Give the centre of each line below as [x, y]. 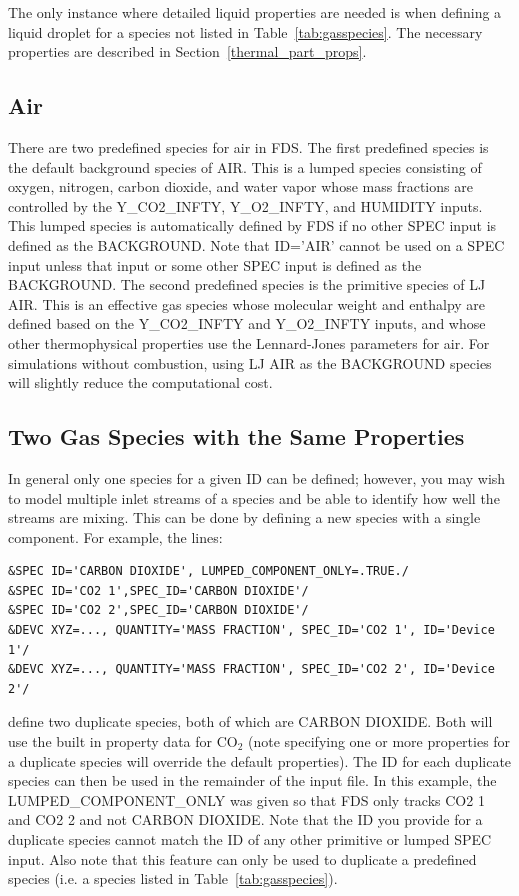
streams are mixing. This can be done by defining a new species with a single [244, 517]
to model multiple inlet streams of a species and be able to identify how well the [254, 497]
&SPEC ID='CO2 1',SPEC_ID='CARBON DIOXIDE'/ [158, 590]
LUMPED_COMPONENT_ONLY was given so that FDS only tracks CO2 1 [246, 799]
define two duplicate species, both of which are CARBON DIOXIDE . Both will [250, 721]
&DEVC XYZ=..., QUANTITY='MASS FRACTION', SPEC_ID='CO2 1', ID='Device [251, 630]
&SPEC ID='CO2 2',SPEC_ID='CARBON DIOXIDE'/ [158, 610]
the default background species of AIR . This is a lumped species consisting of [245, 166]
